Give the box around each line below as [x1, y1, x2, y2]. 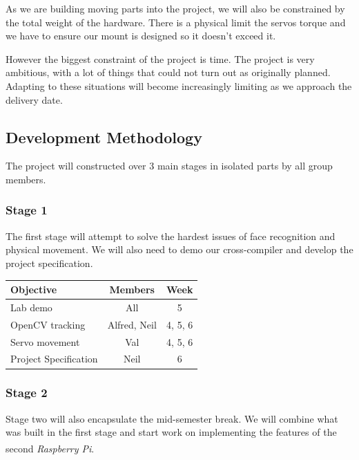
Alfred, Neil [107, 317, 157, 331]
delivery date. [6, 92, 63, 107]
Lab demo [10, 300, 52, 314]
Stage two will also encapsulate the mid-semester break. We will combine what [6, 411, 338, 425]
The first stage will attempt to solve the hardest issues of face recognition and [6, 228, 336, 243]
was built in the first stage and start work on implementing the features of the [6, 425, 337, 439]
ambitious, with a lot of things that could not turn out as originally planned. [6, 65, 331, 80]
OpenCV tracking [10, 317, 86, 331]
